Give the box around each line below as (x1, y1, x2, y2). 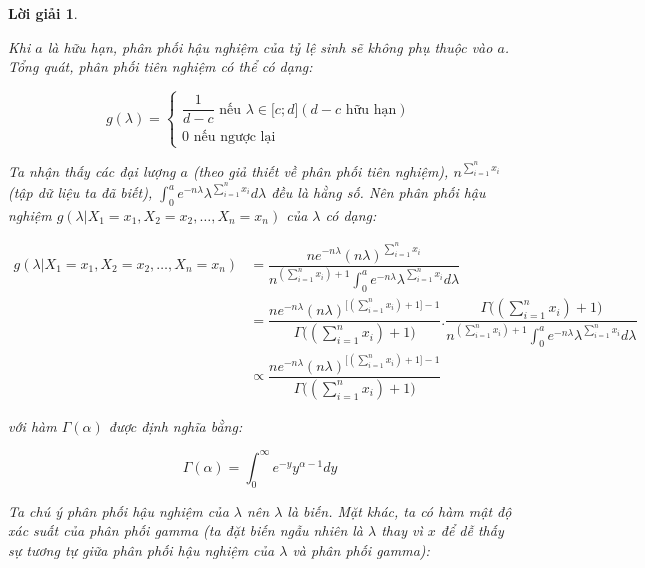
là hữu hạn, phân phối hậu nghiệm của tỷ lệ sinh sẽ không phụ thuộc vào (47, 36, 493, 57)
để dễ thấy (440, 520, 504, 541)
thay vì (381, 520, 423, 541)
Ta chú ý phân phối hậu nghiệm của (8, 500, 229, 521)
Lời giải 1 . (8, 3, 78, 23)
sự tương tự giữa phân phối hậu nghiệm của (8, 539, 275, 560)
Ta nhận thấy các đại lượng (8, 161, 176, 182)
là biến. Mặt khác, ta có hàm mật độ (287, 500, 512, 521)
